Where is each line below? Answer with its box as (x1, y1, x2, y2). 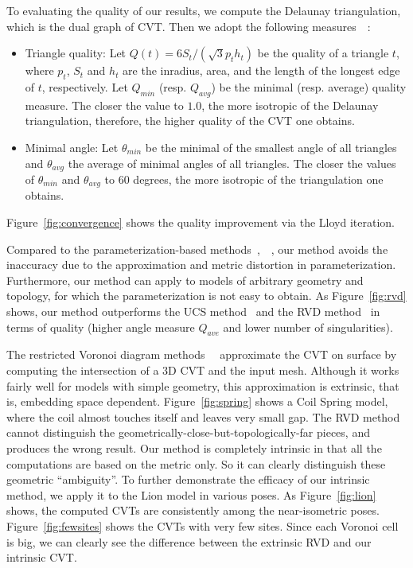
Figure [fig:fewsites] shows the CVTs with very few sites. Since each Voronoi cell (6, 517, 399, 534)
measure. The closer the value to (25, 96, 184, 113)
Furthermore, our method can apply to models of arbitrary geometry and (6, 271, 364, 288)
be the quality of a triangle (257, 45, 389, 61)
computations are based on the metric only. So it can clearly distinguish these (6, 455, 386, 472)
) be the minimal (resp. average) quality (211, 78, 407, 95)
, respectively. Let (41, 78, 128, 95)
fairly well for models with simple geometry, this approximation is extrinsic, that (6, 377, 399, 394)
